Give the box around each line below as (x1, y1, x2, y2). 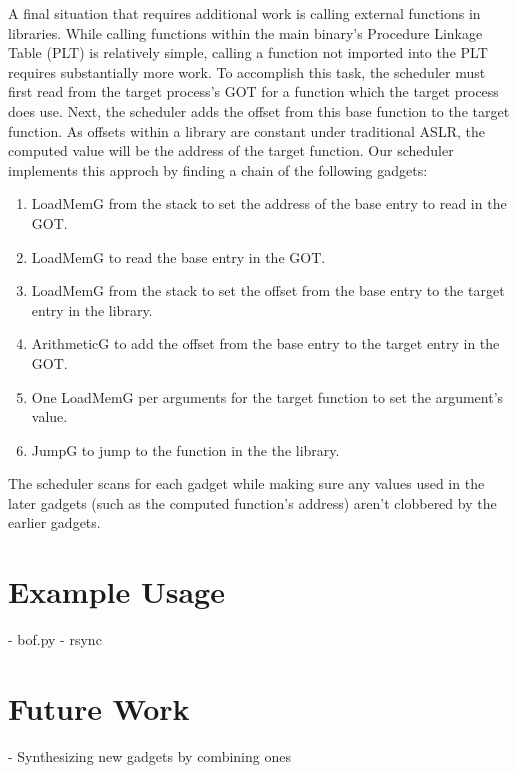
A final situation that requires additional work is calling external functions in (8, 3, 481, 23)
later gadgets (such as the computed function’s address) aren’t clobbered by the (8, 492, 497, 513)
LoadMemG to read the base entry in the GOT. (31, 246, 326, 267)
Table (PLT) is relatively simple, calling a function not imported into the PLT (8, 42, 488, 63)
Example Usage (8, 571, 225, 612)
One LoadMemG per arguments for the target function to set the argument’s (31, 386, 504, 407)
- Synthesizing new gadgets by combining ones (8, 745, 291, 766)
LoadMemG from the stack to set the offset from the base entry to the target (31, 280, 505, 301)
